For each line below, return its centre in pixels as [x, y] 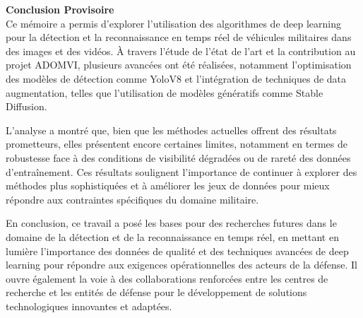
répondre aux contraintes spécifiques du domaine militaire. [132, 199]
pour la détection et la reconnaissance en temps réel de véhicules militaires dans [179, 37]
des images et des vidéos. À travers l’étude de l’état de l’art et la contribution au [181, 51]
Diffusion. [26, 106]
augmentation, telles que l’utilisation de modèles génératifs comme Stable [165, 92]
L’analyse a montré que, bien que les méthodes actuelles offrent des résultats [171, 130]
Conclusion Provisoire [60, 9]
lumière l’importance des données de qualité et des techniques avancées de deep [177, 251]
